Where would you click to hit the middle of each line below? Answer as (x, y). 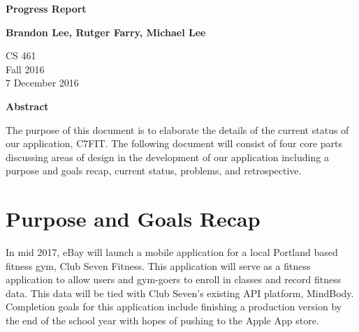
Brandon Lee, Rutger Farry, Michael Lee (106, 32)
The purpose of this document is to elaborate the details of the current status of (177, 129)
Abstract (27, 106)
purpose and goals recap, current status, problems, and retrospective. (154, 171)
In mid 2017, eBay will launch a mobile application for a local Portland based (172, 252)
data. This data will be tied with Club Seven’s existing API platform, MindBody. (180, 293)
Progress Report (46, 8)
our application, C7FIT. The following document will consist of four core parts (174, 143)
